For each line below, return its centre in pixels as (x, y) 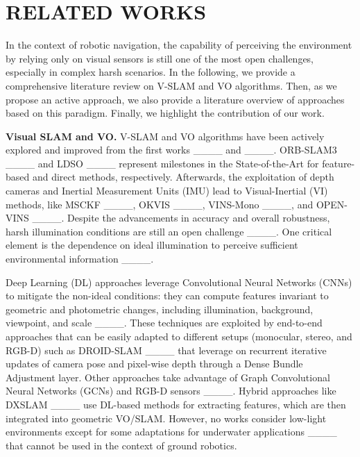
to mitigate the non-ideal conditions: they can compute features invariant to (167, 296)
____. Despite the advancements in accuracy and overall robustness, (181, 218)
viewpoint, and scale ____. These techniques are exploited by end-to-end (164, 323)
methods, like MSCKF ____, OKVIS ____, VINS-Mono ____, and (160, 204)
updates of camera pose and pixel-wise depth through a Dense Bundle (154, 364)
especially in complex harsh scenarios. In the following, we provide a (151, 72)
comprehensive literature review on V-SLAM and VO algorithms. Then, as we (171, 85)
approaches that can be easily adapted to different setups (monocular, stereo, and (179, 336)
